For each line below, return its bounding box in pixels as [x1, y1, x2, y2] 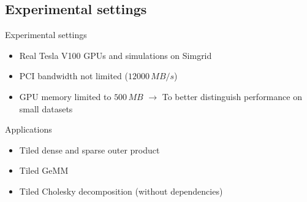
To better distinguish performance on [162, 90, 302, 103]
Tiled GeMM [19, 164, 69, 177]
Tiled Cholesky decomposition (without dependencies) [19, 184, 223, 197]
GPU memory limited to [19, 90, 112, 103]
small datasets [19, 102, 73, 115]
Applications [5, 123, 52, 136]
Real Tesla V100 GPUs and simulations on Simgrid [19, 49, 212, 61]
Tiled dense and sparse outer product [19, 143, 160, 156]
